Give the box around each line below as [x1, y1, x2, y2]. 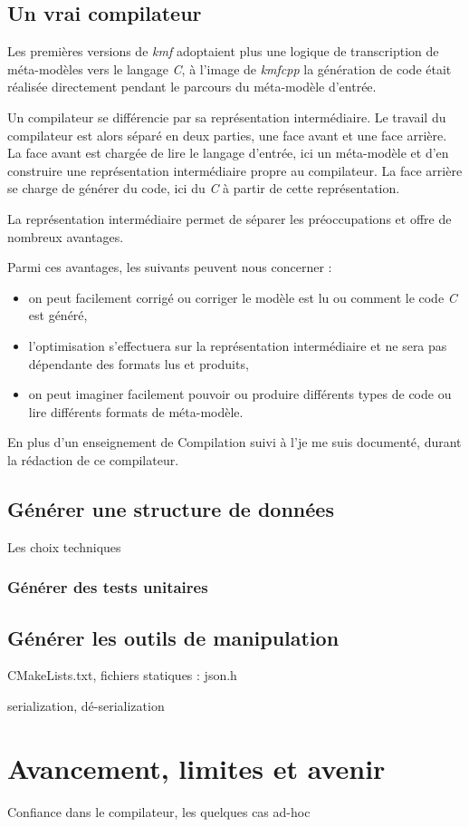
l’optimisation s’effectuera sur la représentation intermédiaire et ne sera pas [28, 336, 447, 355]
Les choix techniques [7, 537, 121, 556]
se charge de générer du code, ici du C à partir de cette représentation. [7, 179, 400, 198]
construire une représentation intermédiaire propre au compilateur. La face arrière [7, 161, 463, 180]
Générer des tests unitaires [7, 576, 208, 598]
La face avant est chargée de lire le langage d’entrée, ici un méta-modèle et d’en [7, 143, 449, 162]
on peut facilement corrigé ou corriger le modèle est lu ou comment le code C [28, 287, 457, 306]
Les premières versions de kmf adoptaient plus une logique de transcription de [7, 42, 439, 61]
